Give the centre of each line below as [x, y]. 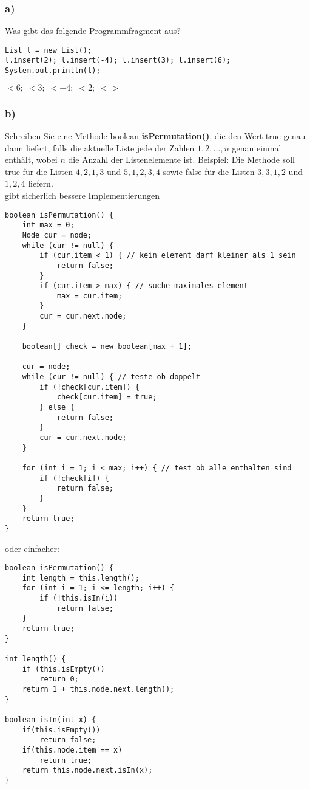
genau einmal [257, 147]
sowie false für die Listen [209, 171]
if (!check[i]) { [74, 478]
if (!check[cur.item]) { [89, 387]
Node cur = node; [57, 235]
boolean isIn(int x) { [51, 720]
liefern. [41, 183]
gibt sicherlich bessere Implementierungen [83, 195]
